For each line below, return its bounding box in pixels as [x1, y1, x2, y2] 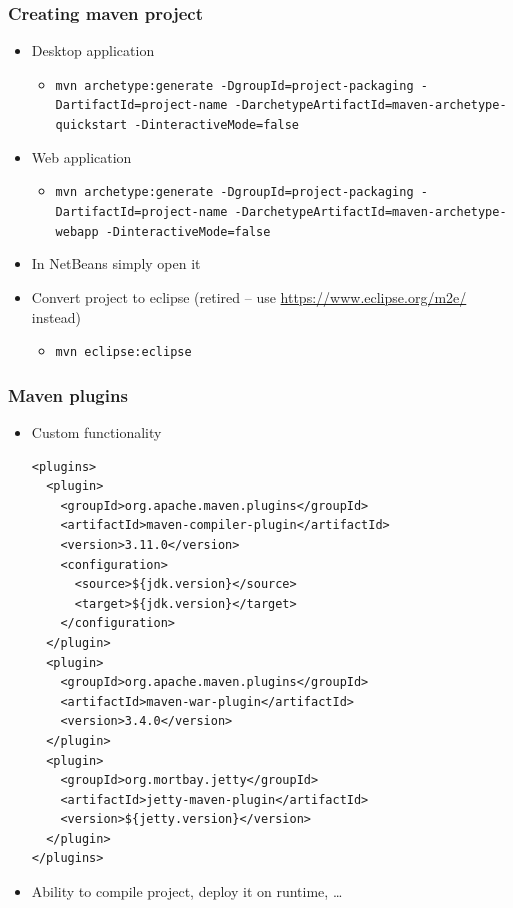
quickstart [55, 118, 128, 133]
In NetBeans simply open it [31, 253, 201, 274]
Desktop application [31, 40, 155, 61]
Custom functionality [31, 422, 162, 442]
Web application [31, 146, 132, 167]
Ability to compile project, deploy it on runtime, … [31, 881, 343, 902]
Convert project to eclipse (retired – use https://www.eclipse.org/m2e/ [31, 286, 467, 307]
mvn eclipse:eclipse [55, 345, 192, 360]
